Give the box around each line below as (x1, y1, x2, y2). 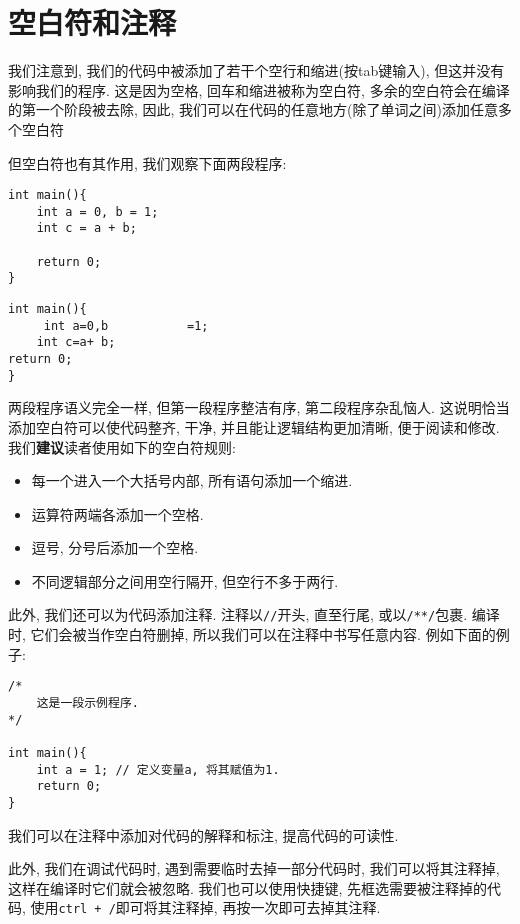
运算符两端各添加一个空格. (31, 503, 204, 524)
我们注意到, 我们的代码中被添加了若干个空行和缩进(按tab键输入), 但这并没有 (8, 60, 505, 81)
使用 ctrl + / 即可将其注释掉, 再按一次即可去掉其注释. (30, 897, 381, 918)
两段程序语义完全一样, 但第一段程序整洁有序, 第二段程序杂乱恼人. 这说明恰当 (8, 397, 510, 418)
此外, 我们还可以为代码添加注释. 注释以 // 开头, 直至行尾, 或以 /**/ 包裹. (8, 604, 468, 625)
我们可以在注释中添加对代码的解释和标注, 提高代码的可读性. (8, 824, 399, 845)
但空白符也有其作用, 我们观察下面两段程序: (8, 152, 287, 173)
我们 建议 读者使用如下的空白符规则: (8, 436, 236, 457)
